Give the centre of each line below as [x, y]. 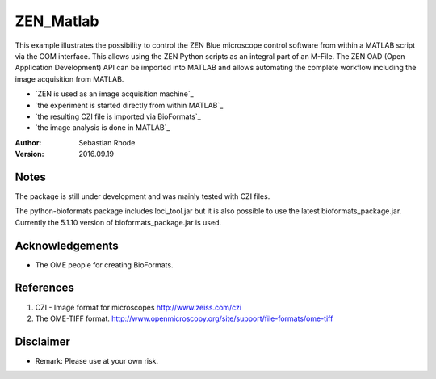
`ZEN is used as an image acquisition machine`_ [114, 94]
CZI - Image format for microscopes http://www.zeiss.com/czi [138, 307]
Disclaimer [42, 341]
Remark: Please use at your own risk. [97, 360]
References [44, 288]
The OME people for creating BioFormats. [104, 265]
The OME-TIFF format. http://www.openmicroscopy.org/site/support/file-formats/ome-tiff [184, 318]
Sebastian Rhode [107, 142]
